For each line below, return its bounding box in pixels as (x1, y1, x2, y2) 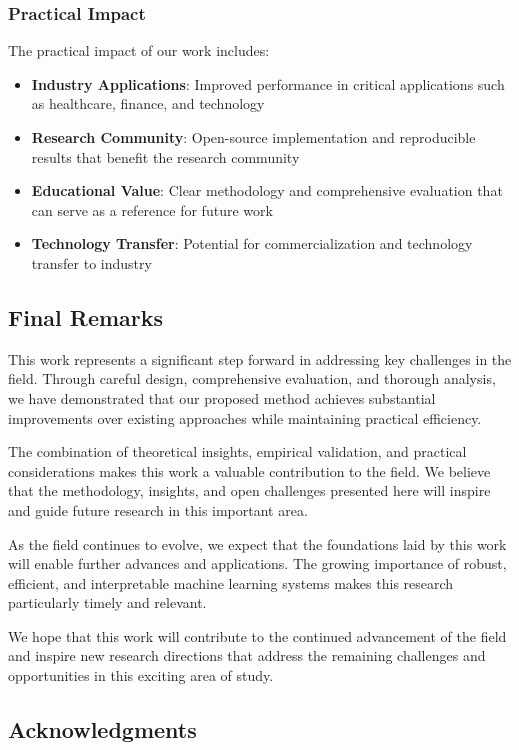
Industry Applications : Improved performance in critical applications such (31, 73, 505, 94)
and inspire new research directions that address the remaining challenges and (8, 645, 486, 666)
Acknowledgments (8, 714, 197, 745)
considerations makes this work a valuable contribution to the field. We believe (8, 460, 491, 481)
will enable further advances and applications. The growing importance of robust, (8, 553, 507, 574)
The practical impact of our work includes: (8, 40, 270, 61)
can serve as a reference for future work (31, 199, 273, 220)
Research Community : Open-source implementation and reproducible (31, 127, 476, 147)
